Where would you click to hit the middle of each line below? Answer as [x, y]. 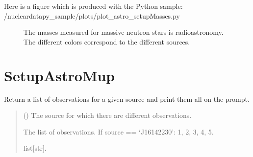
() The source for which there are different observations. [107, 115]
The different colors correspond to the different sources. [107, 41]
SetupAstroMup [60, 75]
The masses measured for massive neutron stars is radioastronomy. [124, 32]
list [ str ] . [35, 148]
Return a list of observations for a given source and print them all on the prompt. [127, 99]
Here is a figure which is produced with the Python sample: [93, 6]
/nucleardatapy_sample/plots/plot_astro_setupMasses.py [92, 15]
